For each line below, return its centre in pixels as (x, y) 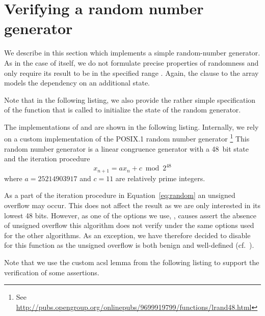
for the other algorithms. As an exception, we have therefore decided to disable (127, 235)
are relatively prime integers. (160, 178)
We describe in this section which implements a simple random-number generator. (132, 53)
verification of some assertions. (52, 272)
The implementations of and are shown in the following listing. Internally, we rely (131, 126)
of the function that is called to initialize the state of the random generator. (123, 110)
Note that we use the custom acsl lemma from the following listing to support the (132, 262)
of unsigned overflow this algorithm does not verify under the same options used (129, 225)
